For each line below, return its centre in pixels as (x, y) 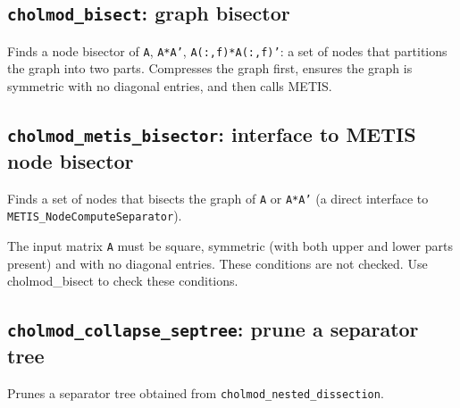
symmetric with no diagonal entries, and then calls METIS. (170, 86)
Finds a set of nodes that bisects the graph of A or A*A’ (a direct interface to (218, 198)
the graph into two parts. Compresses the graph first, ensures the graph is (210, 68)
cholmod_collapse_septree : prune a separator (213, 329)
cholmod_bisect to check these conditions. (123, 281)
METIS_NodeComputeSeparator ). (95, 216)
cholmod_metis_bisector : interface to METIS (212, 134)
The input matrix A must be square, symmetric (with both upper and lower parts (230, 246)
